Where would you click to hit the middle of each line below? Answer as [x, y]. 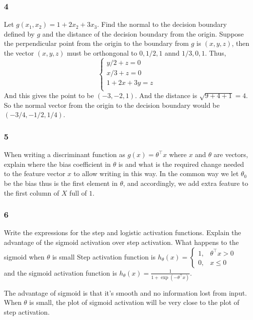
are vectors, [231, 154]
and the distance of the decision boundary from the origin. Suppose [143, 33]
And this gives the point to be [49, 95]
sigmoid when [24, 256]
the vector [19, 53]
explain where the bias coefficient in [58, 164]
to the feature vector [35, 173]
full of [78, 192]
